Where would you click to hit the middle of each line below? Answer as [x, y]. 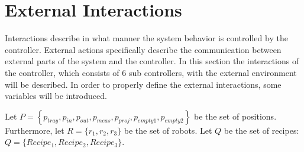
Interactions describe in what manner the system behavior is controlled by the [146, 38]
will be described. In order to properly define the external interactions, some [143, 84]
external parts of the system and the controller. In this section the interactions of [152, 61]
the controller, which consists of [62, 72]
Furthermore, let [35, 130]
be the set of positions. [235, 116]
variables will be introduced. [56, 96]
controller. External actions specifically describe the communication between [143, 49]
